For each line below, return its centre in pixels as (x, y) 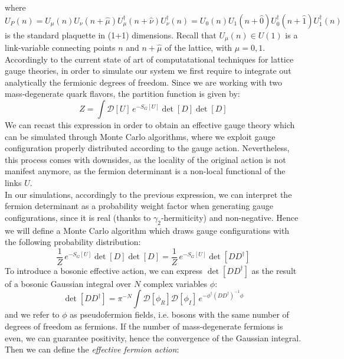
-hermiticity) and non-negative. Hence (230, 217)
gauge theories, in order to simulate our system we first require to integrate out (148, 71)
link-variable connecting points (60, 48)
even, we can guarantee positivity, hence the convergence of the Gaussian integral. (153, 337)
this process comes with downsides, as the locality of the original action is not (145, 159)
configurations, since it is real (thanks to (78, 217)
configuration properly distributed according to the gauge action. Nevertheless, (147, 148)
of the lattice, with (199, 48)
